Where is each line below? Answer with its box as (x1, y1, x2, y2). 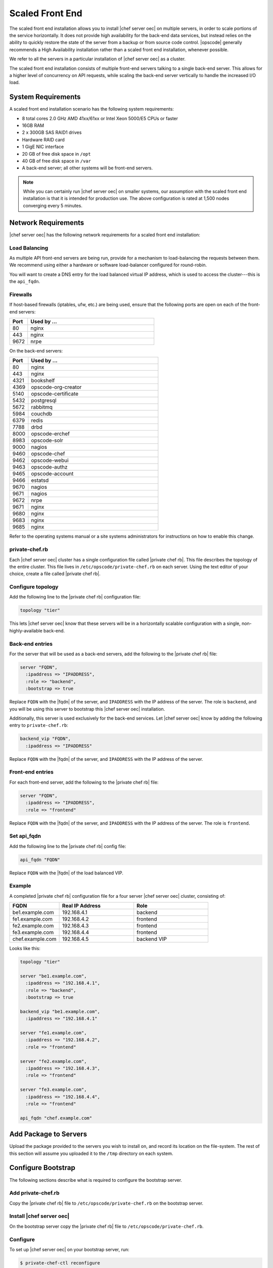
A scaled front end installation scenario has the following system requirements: (9, 106, 174, 112)
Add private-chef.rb (9, 1189, 60, 1196)
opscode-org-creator (31, 383, 82, 391)
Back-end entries (9, 640, 53, 647)
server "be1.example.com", (20, 973, 87, 979)
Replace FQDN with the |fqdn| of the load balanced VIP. (9, 870, 124, 876)
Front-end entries (9, 768, 54, 776)
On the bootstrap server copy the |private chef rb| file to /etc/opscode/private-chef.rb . (9, 1223, 204, 1229)
